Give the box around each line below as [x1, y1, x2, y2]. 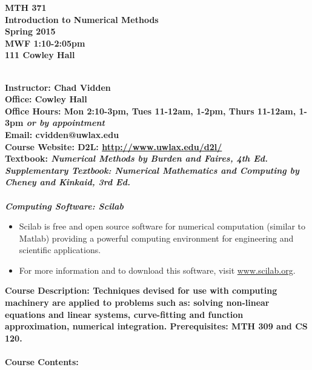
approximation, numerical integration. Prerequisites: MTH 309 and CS [5, 320, 308, 332]
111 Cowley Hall [5, 48, 75, 61]
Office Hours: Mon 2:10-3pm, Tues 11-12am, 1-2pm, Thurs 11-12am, [5, 104, 296, 117]
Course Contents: [5, 355, 79, 368]
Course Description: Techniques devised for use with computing [5, 284, 277, 297]
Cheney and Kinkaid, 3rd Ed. [5, 176, 130, 188]
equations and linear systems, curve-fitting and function [5, 308, 244, 320]
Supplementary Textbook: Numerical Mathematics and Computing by [5, 164, 299, 176]
